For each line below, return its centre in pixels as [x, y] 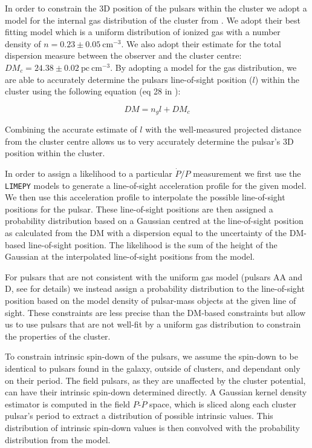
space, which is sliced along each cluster [223, 404]
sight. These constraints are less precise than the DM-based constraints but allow [155, 312]
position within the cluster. [55, 153]
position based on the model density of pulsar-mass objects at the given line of [151, 300]
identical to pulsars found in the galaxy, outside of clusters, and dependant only [153, 368]
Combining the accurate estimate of [71, 129]
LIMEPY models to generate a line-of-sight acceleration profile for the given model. [156, 185]
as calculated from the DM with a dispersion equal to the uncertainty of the [146, 233]
